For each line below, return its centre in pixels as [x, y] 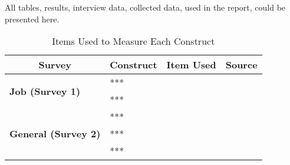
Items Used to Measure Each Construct [134, 41]
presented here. [32, 19]
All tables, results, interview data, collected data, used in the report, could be [145, 7]
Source [241, 65]
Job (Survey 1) [45, 91]
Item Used [191, 65]
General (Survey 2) [55, 134]
